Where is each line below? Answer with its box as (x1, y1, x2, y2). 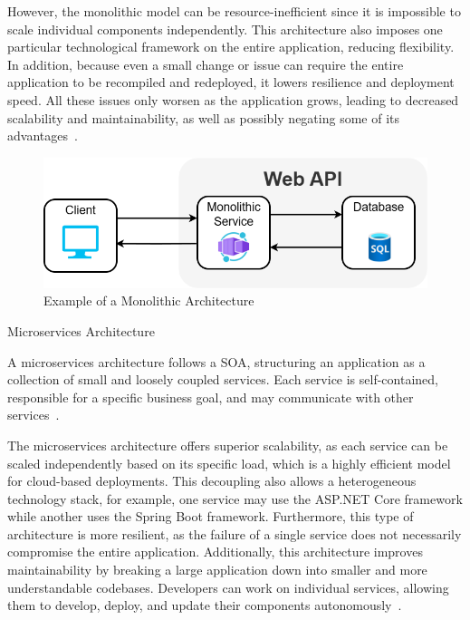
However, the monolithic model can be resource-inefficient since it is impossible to (7, 2, 461, 20)
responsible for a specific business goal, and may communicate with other (7, 387, 414, 406)
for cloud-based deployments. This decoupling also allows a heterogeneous (7, 471, 417, 490)
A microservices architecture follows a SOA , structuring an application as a (7, 352, 426, 371)
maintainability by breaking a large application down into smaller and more (7, 560, 427, 579)
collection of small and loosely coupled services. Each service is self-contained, (7, 370, 438, 389)
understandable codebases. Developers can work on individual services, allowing (7, 577, 449, 596)
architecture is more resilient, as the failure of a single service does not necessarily (7, 524, 462, 543)
